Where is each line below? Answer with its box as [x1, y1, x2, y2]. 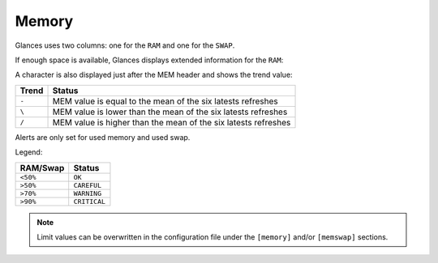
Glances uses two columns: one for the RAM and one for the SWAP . [15, 40, 235, 50]
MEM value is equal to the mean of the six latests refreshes [52, 95, 279, 107]
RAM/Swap [19, 162, 65, 173]
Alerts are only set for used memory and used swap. [15, 132, 191, 142]
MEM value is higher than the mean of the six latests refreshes [52, 117, 291, 128]
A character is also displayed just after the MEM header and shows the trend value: [15, 70, 293, 80]
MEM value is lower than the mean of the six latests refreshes [52, 106, 288, 117]
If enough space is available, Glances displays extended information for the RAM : [15, 55, 284, 65]
